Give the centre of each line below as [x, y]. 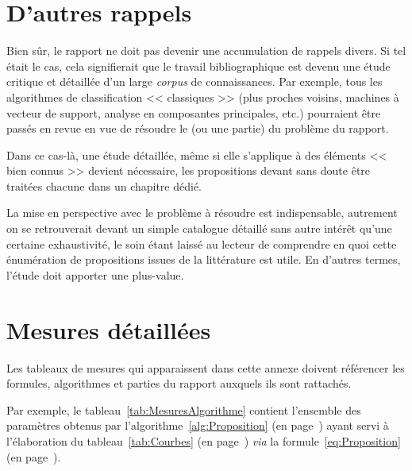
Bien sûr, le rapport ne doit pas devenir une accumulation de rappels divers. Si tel [206, 50]
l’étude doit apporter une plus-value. [95, 274]
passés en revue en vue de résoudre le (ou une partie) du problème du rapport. [198, 128]
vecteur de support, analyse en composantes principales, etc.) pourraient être [194, 112]
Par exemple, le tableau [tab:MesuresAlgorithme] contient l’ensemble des [184, 409]
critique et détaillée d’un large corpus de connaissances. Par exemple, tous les [194, 81]
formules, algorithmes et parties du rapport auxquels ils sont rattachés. [179, 383]
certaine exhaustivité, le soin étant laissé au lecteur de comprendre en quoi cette [202, 243]
